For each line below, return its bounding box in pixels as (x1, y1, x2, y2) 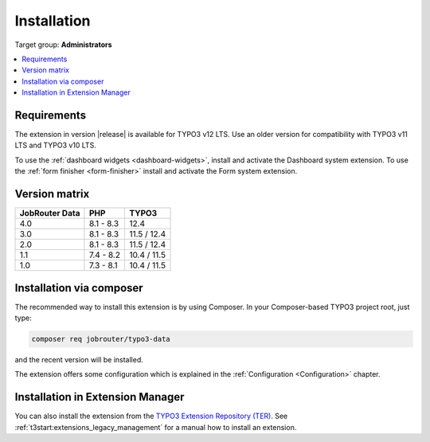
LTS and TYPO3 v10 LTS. (14, 140, 97, 151)
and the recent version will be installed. (14, 354, 143, 364)
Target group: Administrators (14, 40, 112, 49)
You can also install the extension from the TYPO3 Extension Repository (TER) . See (14, 411, 288, 421)
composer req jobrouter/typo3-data (31, 334, 170, 343)
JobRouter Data (19, 208, 80, 219)
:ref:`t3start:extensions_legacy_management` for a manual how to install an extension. (14, 422, 297, 432)
